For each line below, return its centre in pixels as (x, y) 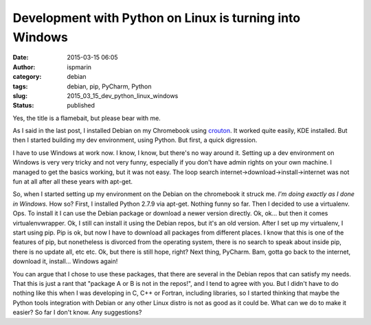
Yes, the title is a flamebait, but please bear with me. (87, 118)
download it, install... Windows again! (65, 261)
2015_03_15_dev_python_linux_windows (123, 95)
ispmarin (79, 67)
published (81, 106)
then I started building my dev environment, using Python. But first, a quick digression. (135, 140)
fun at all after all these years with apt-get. (73, 182)
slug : (20, 95)
